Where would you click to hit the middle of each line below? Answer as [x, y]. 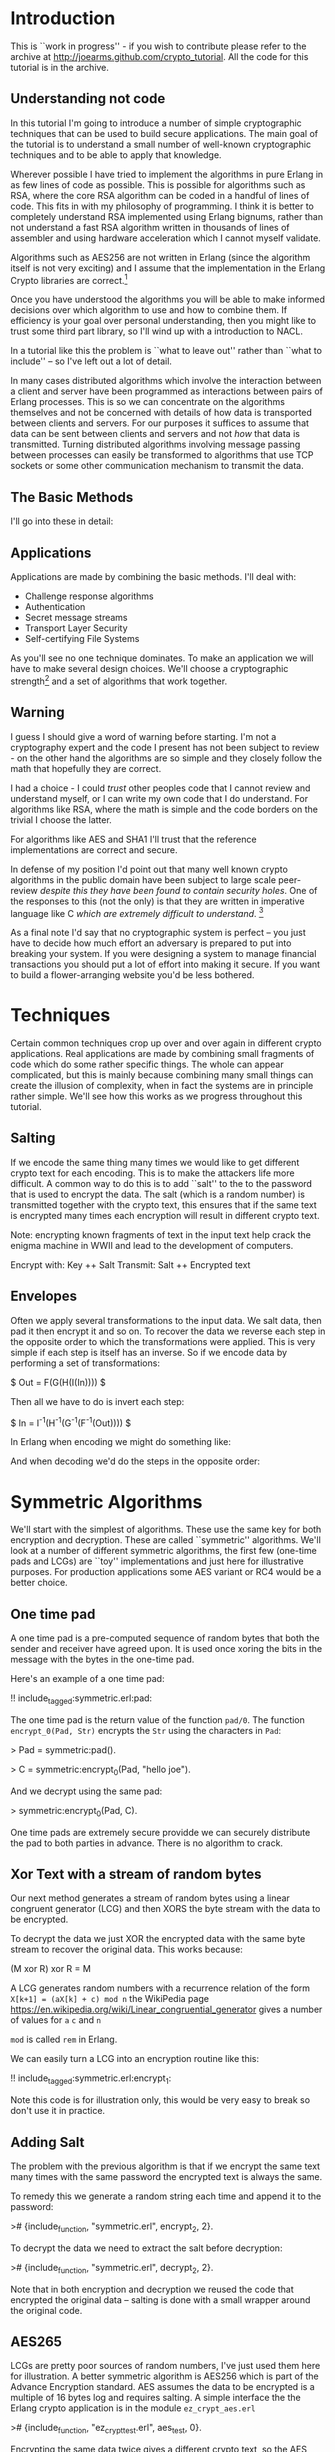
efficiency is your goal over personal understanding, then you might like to [163, 321]
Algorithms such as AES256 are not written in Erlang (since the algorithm [160, 257]
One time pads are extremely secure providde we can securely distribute [160, 1832]
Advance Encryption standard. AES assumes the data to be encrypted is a [162, 2387]
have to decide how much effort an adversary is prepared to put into [151, 943]
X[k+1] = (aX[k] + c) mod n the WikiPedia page [110, 1999]
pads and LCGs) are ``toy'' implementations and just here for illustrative [157, 1561]
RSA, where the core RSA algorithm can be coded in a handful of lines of [160, 195]
